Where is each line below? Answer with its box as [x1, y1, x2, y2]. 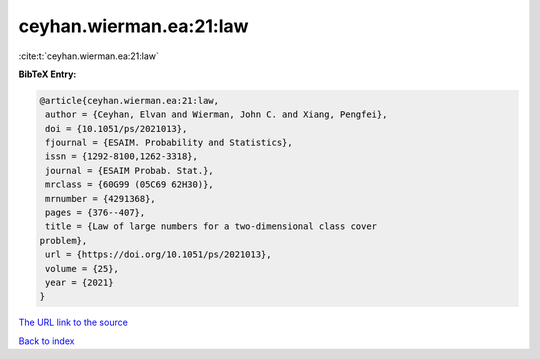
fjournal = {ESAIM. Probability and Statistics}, [45, 137, 294, 149]
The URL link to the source [18, 316, 129, 329]
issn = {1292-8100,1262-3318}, [45, 151, 199, 162]
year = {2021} [45, 277, 114, 288]
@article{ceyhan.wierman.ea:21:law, [39, 95, 220, 106]
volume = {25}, [45, 263, 120, 274]
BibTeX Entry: [18, 68, 77, 80]
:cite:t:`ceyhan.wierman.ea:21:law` [18, 50, 160, 62]
